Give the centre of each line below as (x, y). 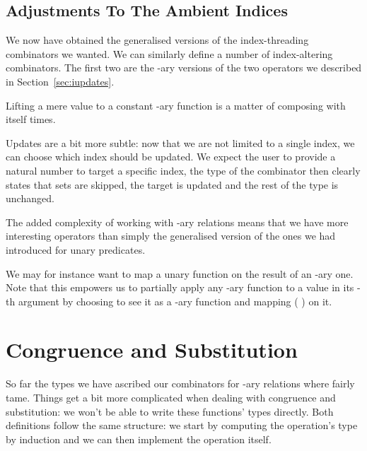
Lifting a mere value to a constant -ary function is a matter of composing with (176, 105)
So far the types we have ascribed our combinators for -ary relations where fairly (180, 383)
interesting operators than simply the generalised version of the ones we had (171, 236)
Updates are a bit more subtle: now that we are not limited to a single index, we (180, 142)
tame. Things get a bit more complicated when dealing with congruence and (171, 398)
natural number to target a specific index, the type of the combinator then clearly (183, 170)
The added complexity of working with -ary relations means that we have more (177, 222)
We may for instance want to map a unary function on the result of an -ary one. (180, 273)
